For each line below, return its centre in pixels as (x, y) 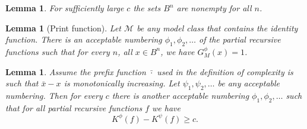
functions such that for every (58, 51)
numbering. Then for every (54, 95)
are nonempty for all (214, 8)
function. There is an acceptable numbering (84, 39)
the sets (147, 8)
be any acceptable (249, 83)
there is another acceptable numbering (181, 95)
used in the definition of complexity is (225, 71)
